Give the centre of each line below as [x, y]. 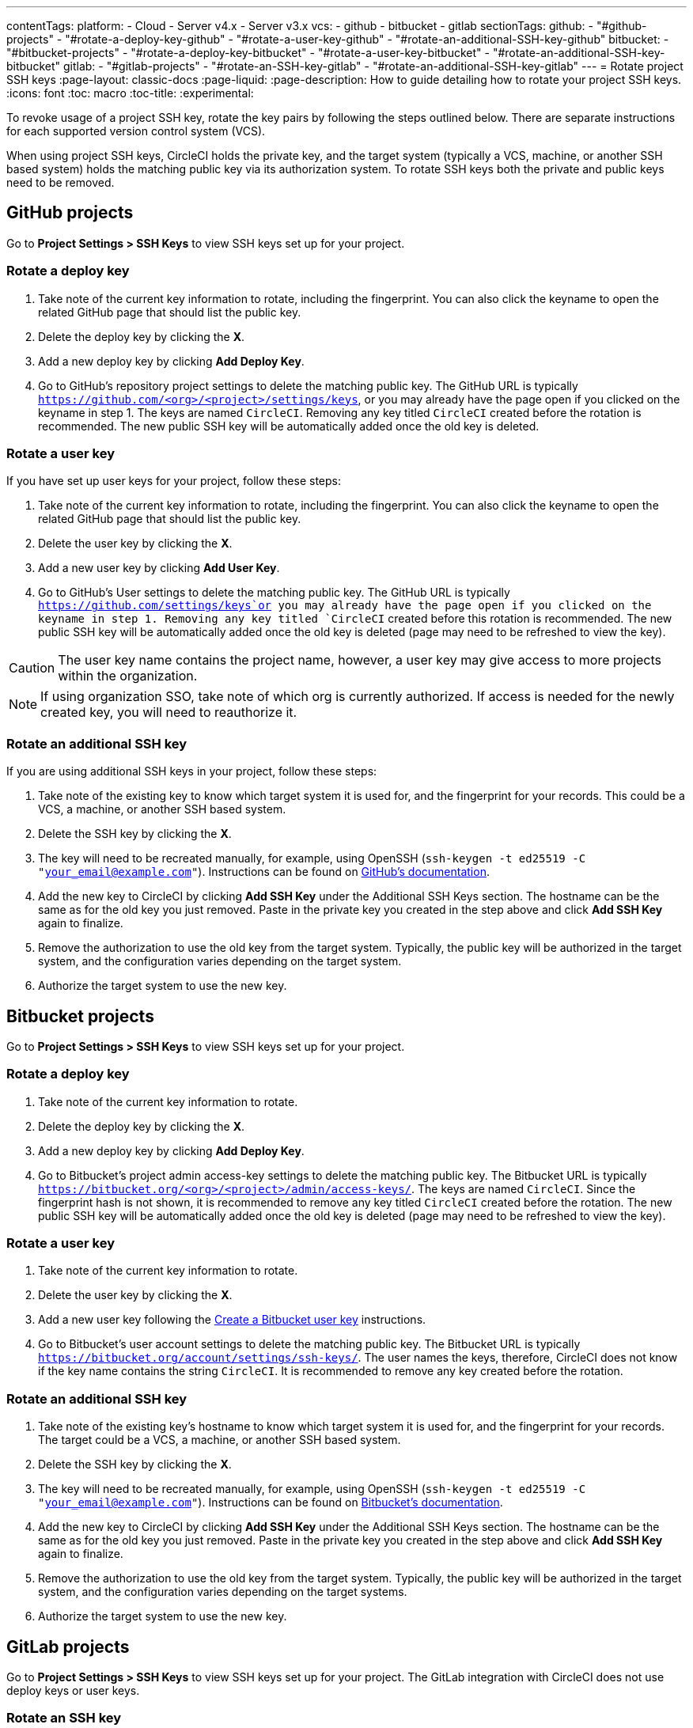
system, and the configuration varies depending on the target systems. [223, 1592]
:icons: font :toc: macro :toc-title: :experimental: [130, 93]
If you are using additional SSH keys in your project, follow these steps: [192, 771]
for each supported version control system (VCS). [136, 131]
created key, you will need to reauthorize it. [169, 712]
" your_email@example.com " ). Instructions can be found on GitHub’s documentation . [264, 872]
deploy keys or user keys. [73, 1691]
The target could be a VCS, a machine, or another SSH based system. [220, 1440]
